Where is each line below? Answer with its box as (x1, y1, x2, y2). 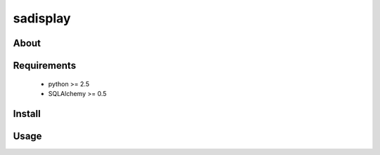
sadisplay (13, 11, 71, 26)
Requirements (13, 60, 77, 72)
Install (13, 107, 42, 119)
